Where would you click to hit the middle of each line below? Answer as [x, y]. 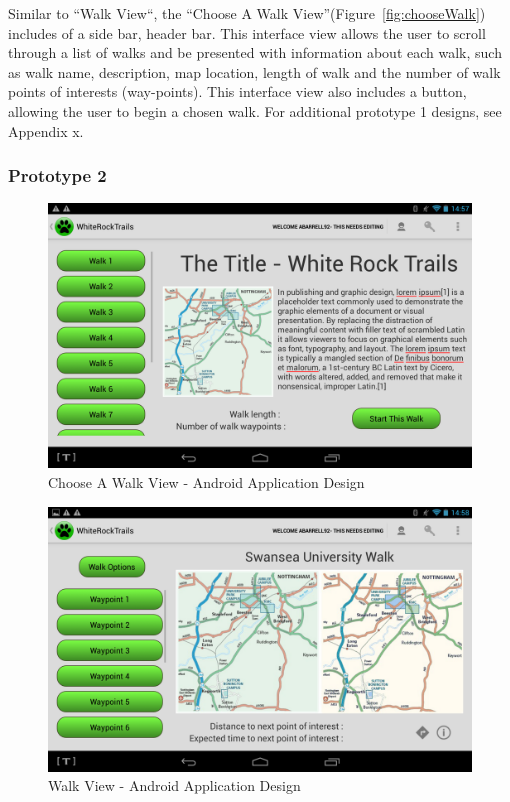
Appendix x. [46, 130]
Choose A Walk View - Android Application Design [206, 481]
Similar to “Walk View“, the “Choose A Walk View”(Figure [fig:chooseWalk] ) [247, 13]
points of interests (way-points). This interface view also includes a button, [237, 91]
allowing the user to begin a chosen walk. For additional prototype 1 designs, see [255, 110]
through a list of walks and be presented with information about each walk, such [255, 52]
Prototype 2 [57, 175]
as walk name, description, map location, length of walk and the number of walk [254, 71]
